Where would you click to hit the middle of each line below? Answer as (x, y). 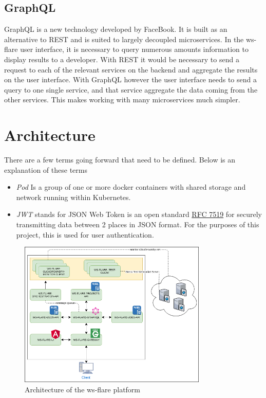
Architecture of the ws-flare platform (83, 389)
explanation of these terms (46, 169)
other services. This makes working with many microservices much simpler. (122, 99)
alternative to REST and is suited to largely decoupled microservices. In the (124, 39)
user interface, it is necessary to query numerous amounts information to (134, 49)
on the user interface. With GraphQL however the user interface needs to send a (130, 79)
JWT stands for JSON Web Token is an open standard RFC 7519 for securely (139, 214)
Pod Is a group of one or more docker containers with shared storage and (131, 187)
